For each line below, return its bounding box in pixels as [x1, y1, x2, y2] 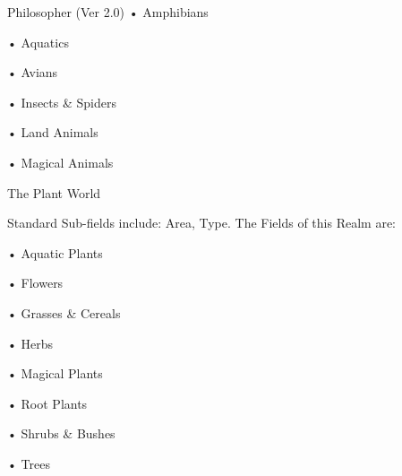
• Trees [7, 454, 50, 472]
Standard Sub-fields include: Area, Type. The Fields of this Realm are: [7, 213, 396, 232]
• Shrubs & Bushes [7, 424, 115, 443]
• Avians [7, 63, 58, 82]
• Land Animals [7, 123, 98, 142]
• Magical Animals [7, 152, 114, 171]
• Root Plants [7, 394, 88, 412]
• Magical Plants [7, 364, 103, 383]
